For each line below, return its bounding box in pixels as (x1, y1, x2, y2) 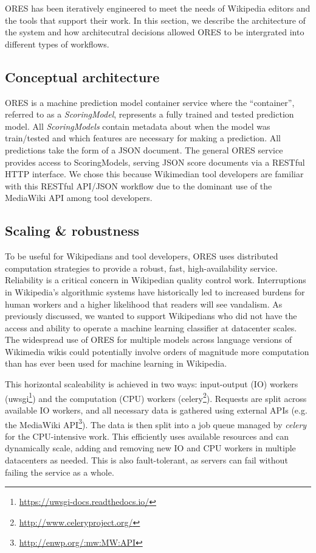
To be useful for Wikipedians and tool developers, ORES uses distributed (5, 250, 278, 262)
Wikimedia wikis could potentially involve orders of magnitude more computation (5, 345, 309, 358)
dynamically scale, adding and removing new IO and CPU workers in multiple (5, 442, 296, 454)
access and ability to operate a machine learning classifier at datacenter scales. (5, 321, 297, 334)
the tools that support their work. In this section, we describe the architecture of (5, 13, 306, 26)
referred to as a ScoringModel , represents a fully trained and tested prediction (5, 108, 294, 121)
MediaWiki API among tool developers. (5, 191, 153, 204)
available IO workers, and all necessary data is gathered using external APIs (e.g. (5, 403, 307, 416)
